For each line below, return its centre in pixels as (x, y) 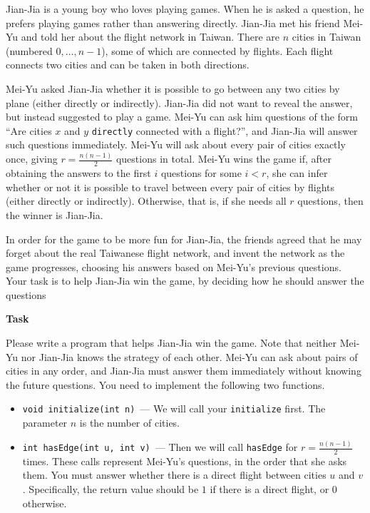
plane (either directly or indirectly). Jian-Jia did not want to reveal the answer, (179, 102)
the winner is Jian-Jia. (55, 214)
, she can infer (297, 173)
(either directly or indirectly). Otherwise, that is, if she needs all (146, 201)
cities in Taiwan (327, 37)
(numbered (29, 50)
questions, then (330, 201)
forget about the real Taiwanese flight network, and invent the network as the (175, 253)
